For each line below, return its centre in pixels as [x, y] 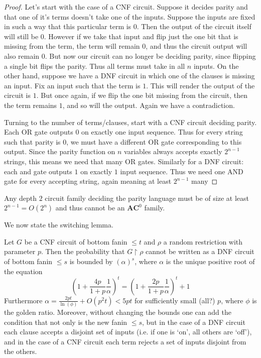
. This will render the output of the [201, 85]
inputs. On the [216, 66]
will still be [21, 36]
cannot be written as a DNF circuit [200, 251]
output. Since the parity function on [60, 151]
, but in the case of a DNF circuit [194, 322]
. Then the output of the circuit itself [194, 26]
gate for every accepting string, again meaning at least [88, 181]
